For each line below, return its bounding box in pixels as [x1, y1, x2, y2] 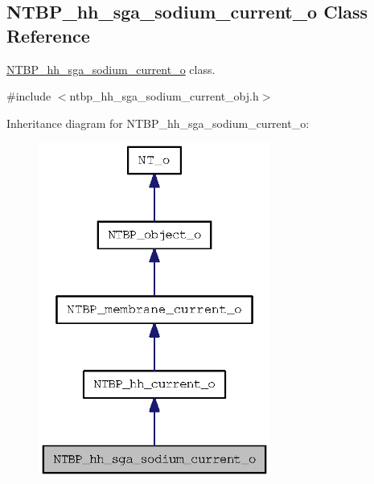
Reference [6, 23, 90, 47]
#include [6, 88, 51, 105]
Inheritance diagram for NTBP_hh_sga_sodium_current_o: [6, 114, 310, 131]
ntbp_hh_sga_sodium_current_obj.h [69, 88, 259, 105]
